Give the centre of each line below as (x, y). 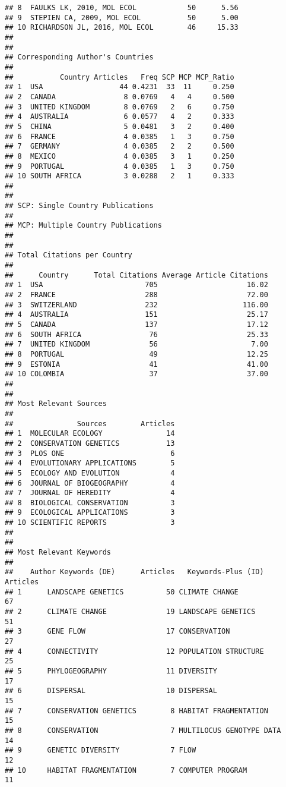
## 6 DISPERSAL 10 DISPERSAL (111, 691)
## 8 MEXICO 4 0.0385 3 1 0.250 (120, 156)
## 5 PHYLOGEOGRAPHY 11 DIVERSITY (111, 671)
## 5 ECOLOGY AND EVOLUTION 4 (90, 473)
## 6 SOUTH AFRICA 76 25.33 (136, 334)
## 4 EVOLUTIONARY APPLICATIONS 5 (90, 463)
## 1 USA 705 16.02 (136, 285)
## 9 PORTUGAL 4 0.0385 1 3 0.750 (120, 166)
